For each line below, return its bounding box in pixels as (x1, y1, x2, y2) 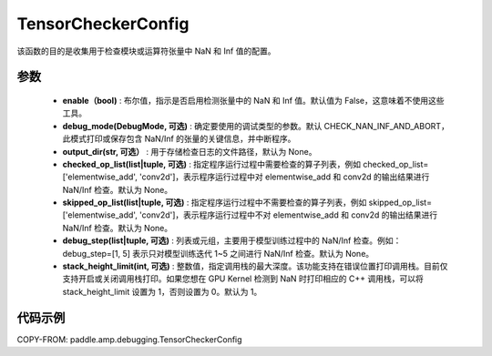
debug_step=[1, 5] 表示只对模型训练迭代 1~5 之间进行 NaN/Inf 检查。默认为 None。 (62, 248, 374, 259)
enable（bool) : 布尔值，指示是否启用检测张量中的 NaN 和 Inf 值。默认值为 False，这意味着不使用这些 (62, 95, 445, 106)
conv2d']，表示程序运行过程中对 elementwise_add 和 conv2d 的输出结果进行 (141, 171, 430, 182)
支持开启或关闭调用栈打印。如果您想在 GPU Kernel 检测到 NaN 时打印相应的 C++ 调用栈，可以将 (62, 273, 424, 284)
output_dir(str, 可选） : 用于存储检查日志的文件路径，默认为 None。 (62, 146, 317, 157)
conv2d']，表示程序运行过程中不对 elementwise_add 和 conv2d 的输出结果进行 (141, 209, 438, 220)
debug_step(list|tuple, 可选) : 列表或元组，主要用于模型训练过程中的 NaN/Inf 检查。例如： (62, 235, 402, 246)
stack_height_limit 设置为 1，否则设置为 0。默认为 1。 (62, 286, 262, 297)
